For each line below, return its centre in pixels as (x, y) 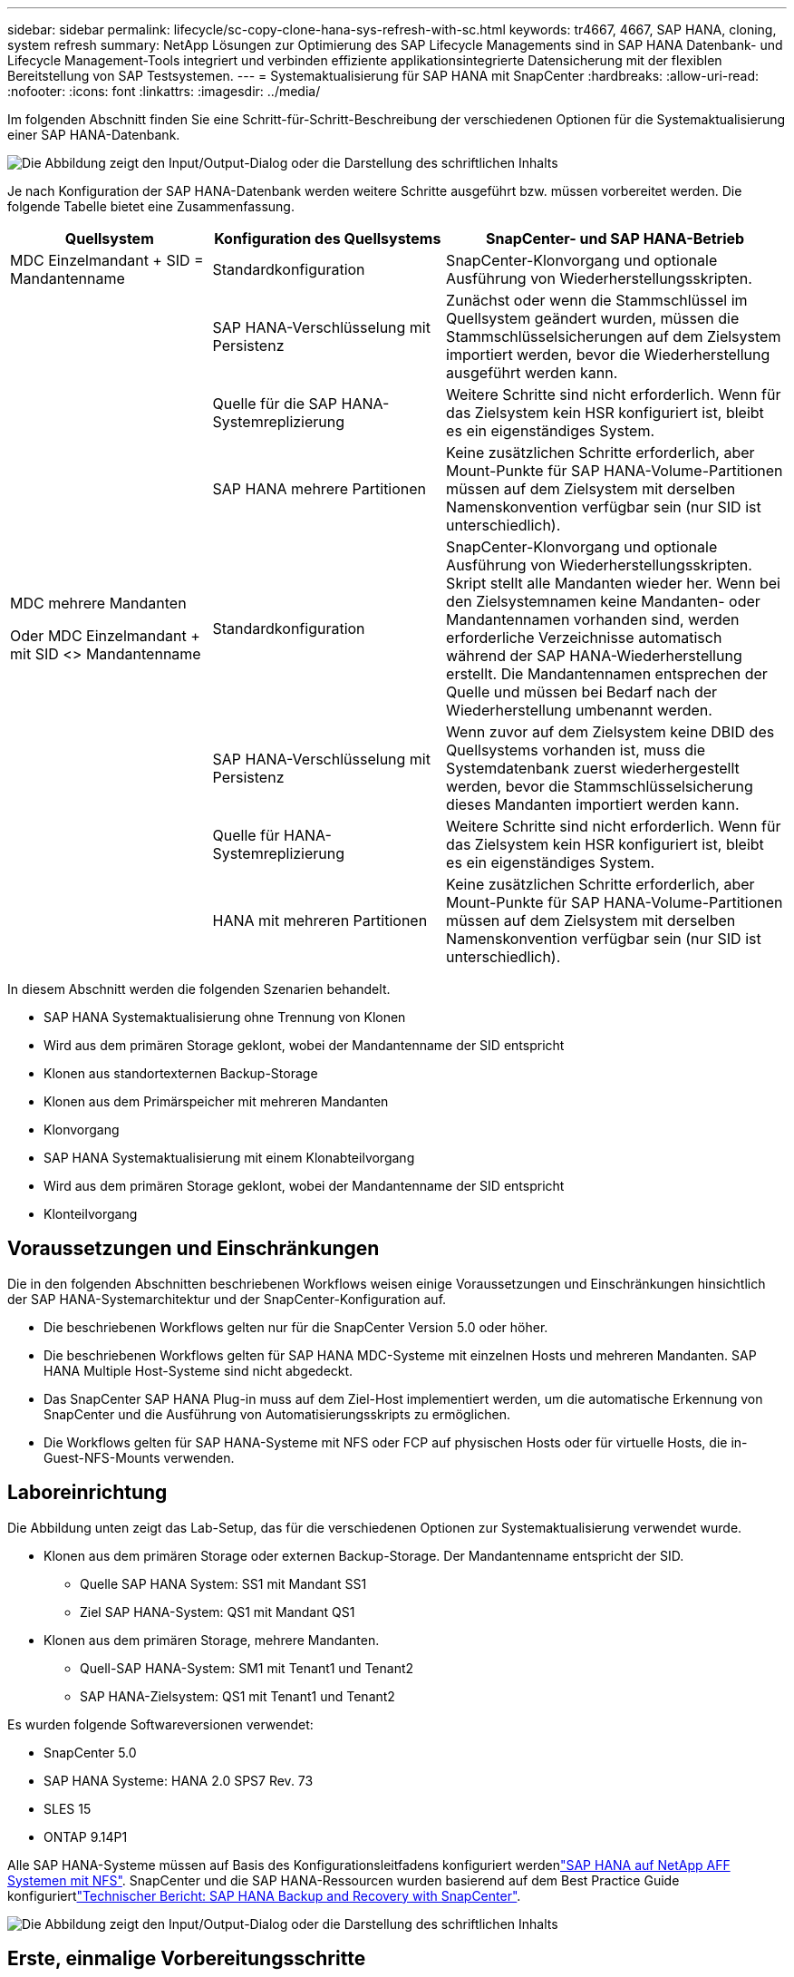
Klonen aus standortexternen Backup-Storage (181, 1073)
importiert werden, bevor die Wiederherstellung (608, 355)
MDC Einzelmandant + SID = (107, 260)
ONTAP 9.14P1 (86, 1836)
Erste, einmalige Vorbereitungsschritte (187, 1959)
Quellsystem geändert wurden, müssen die (593, 318)
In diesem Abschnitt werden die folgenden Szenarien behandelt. (199, 989)
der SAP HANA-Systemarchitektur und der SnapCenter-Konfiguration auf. (227, 1299)
